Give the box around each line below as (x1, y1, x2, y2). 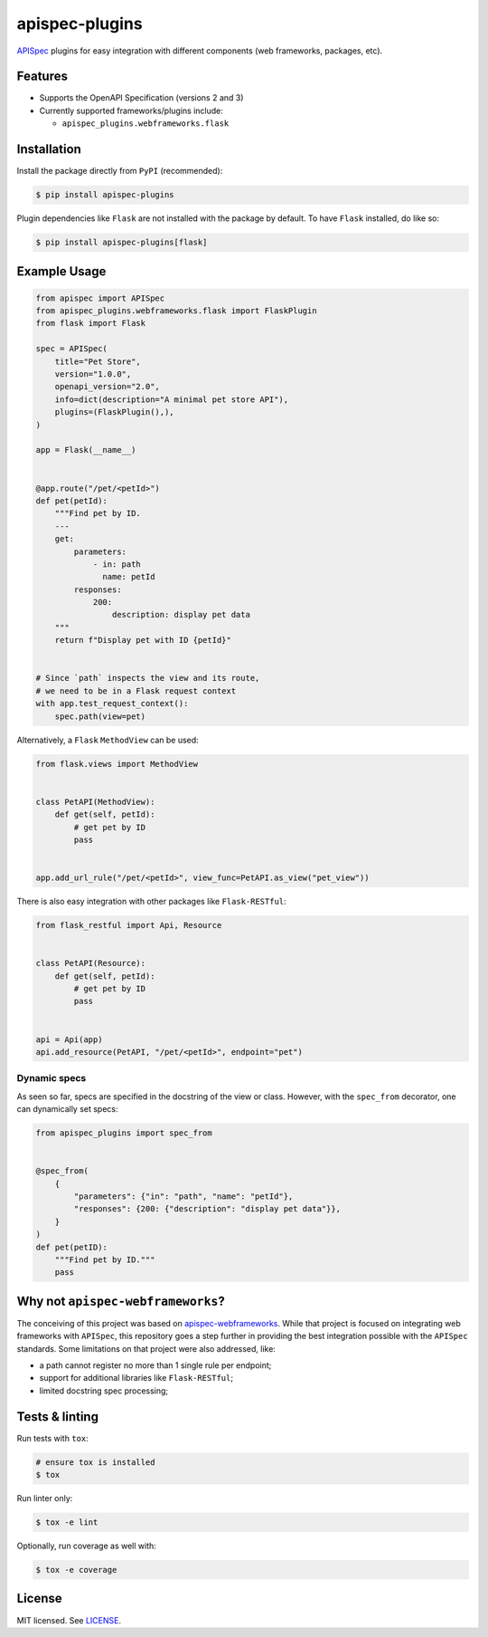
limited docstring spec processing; (39, 1385, 169, 1396)
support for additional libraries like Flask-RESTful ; (39, 1373, 234, 1383)
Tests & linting (16, 1409, 99, 1424)
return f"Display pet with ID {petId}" (54, 635, 232, 646)
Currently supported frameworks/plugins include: (39, 105, 223, 116)
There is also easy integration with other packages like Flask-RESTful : (16, 896, 286, 907)
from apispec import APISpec (35, 292, 165, 303)
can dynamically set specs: (16, 1104, 118, 1115)
